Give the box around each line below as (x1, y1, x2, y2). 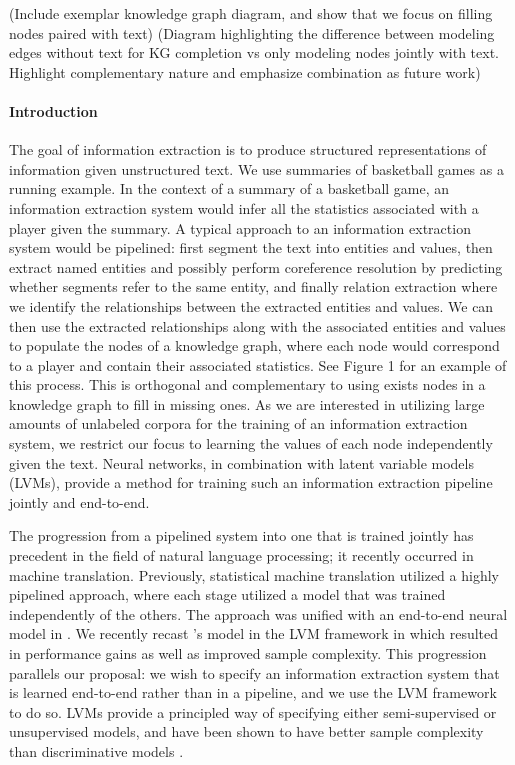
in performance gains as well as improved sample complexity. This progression (9, 643, 487, 664)
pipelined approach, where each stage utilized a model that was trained (9, 584, 446, 605)
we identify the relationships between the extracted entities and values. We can (9, 295, 494, 316)
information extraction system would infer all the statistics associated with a (9, 197, 479, 218)
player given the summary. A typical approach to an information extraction (9, 217, 471, 238)
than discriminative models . (9, 740, 184, 761)
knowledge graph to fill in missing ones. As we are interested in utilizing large (9, 393, 485, 414)
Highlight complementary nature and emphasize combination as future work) (9, 61, 481, 82)
